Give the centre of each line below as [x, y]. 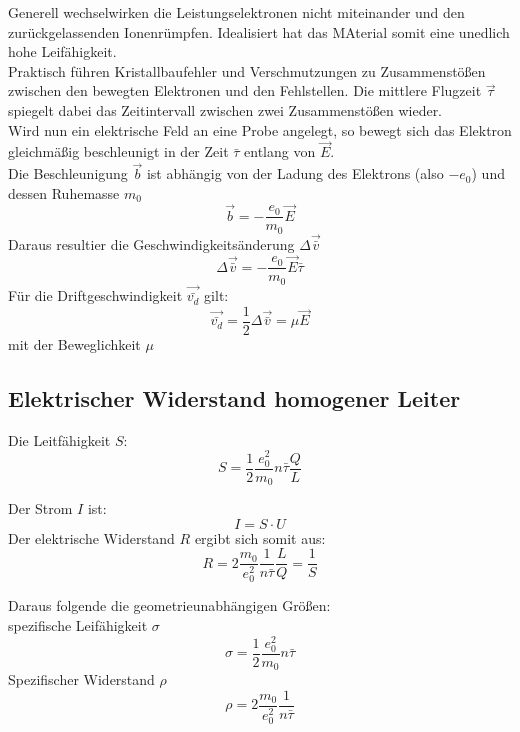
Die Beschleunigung [68, 173]
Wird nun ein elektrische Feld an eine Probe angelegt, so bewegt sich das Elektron [260, 129]
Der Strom [40, 508]
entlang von [280, 151]
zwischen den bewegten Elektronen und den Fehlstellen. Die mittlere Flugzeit [245, 90]
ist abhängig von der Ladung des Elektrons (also [295, 173]
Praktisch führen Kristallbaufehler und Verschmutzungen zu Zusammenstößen [247, 70]
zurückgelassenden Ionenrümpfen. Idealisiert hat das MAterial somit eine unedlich [259, 31]
